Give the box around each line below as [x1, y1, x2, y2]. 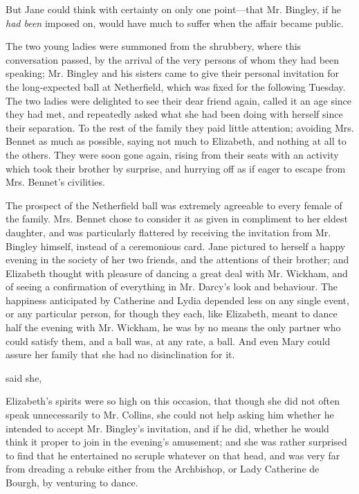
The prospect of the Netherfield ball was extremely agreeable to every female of [6, 197, 342, 212]
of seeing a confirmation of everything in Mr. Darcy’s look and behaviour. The [6, 279, 338, 294]
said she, [6, 370, 42, 385]
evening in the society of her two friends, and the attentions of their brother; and [6, 252, 349, 267]
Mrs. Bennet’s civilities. [6, 175, 105, 189]
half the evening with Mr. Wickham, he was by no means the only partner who [6, 320, 341, 335]
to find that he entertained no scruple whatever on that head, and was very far [6, 448, 340, 462]
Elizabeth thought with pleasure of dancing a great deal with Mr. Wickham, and [6, 265, 348, 280]
